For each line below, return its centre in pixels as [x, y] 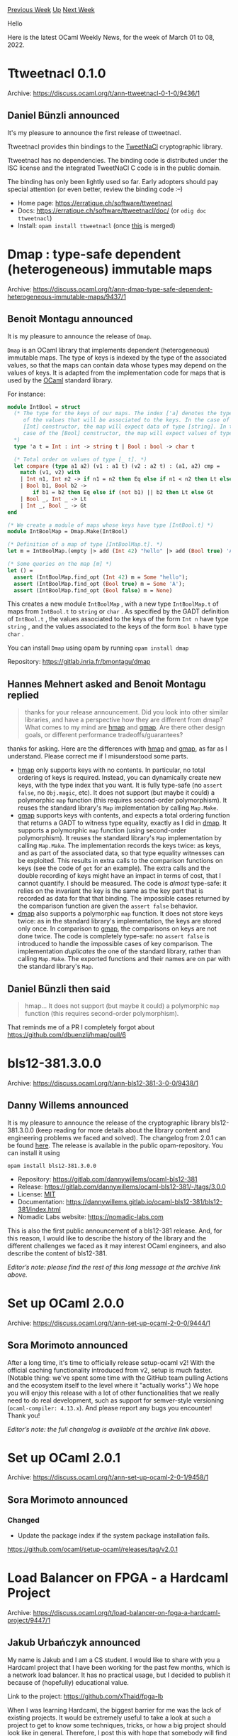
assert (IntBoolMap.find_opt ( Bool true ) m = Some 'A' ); [100, 584]
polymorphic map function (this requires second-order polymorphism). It [122, 800]
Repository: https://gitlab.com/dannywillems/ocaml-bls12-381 [107, 1179]
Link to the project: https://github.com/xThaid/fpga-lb [85, 1696]
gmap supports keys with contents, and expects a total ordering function [124, 815]
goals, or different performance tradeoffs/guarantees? [104, 735]
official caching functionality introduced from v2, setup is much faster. [110, 1370]
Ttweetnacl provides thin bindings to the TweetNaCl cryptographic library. [115, 146]
